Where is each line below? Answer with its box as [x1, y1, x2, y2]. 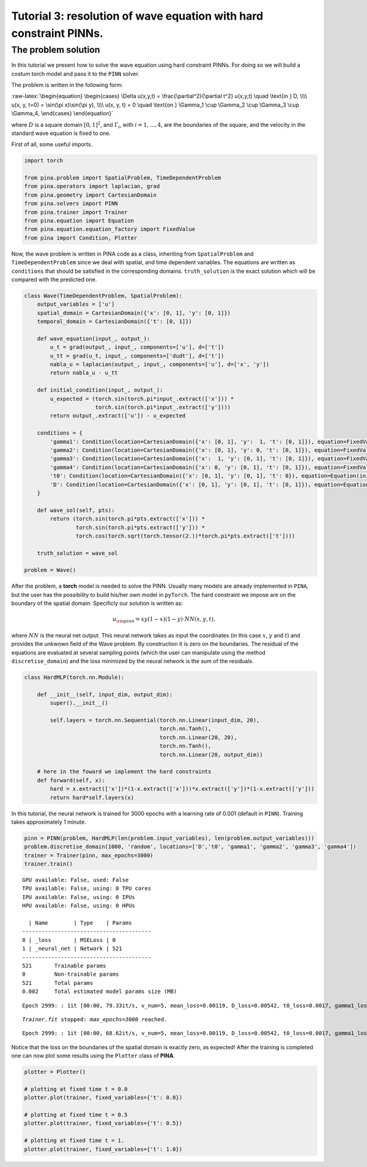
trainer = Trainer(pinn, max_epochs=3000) [24, 852, 154, 859]
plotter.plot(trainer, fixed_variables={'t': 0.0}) [24, 1094, 183, 1101]
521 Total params [22, 979, 94, 986]
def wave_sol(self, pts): [37, 506, 115, 514]
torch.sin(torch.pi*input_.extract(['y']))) [95, 404, 231, 411]
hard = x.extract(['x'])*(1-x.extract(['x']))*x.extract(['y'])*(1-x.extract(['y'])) [50, 785, 315, 793]
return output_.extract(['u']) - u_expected [50, 412, 186, 419]
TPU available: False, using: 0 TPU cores [22, 885, 152, 892]
